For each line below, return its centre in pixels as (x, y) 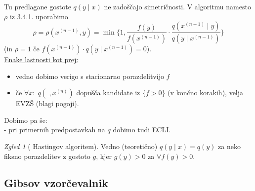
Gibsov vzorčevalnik (56, 182)
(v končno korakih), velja (206, 93)
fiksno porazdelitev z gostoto (47, 156)
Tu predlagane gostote (38, 6)
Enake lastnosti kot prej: (41, 59)
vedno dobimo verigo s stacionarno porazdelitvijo (90, 76)
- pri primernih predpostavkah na (55, 130)
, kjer (104, 156)
